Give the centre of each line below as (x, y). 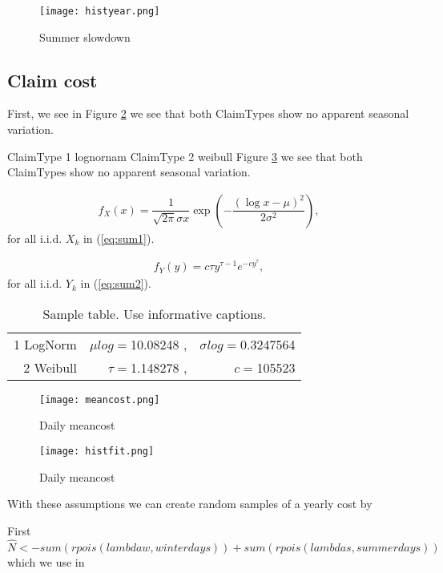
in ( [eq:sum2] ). (116, 283)
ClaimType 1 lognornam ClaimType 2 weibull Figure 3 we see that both (185, 156)
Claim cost (52, 80)
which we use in (46, 561)
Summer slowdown (85, 36)
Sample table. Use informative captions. (154, 313)
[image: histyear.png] (100, 11)
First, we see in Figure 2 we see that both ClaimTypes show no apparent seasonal (208, 113)
